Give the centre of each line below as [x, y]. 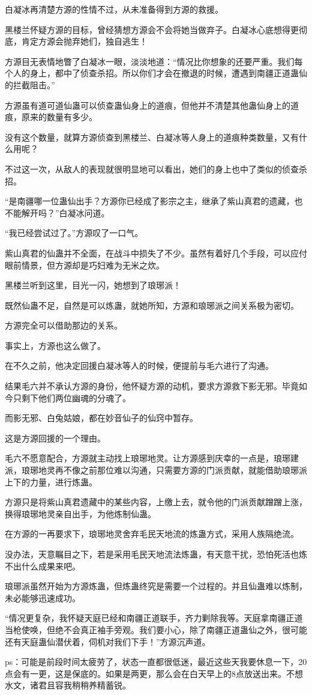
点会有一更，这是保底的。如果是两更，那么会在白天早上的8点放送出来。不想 [154, 673]
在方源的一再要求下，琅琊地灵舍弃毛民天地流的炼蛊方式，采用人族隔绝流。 [152, 534]
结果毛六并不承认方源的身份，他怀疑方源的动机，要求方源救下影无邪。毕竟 [152, 386]
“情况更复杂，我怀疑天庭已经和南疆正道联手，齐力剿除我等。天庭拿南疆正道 [154, 618]
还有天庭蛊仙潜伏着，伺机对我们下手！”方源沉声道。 [108, 641]
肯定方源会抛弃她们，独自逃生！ [84, 41]
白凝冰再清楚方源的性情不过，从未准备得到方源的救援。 [114, 9]
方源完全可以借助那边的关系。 [64, 325]
